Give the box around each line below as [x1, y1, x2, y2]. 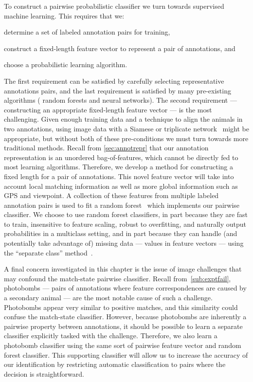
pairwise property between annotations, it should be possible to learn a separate [4, 321, 243, 331]
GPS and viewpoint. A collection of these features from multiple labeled [4, 190, 219, 200]
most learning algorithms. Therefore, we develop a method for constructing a [4, 162, 234, 172]
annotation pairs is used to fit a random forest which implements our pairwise [4, 200, 240, 210]
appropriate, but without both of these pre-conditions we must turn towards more [4, 133, 249, 143]
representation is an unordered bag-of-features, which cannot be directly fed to [4, 152, 238, 162]
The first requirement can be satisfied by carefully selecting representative [4, 75, 224, 86]
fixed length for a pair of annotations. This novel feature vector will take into [4, 171, 234, 181]
